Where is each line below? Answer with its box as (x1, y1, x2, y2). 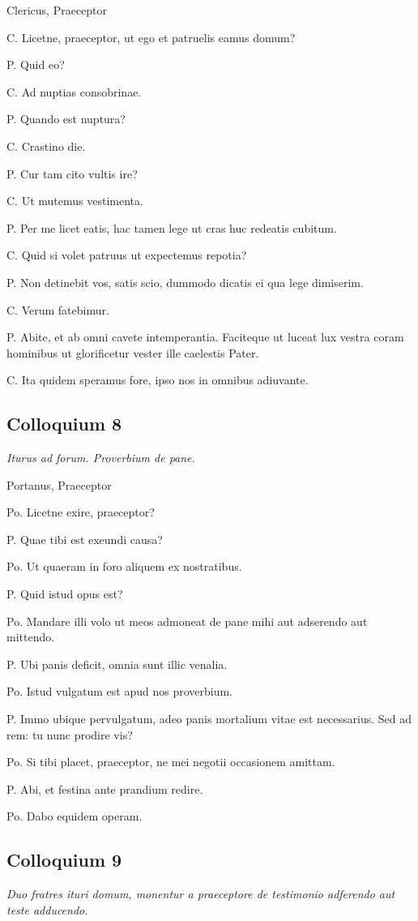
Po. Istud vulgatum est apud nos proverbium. (6, 683, 232, 700)
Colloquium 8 (6, 411, 122, 436)
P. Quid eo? (6, 56, 65, 73)
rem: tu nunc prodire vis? (6, 726, 133, 743)
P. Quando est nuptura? (6, 110, 126, 127)
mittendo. (6, 628, 55, 645)
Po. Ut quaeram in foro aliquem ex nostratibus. (6, 558, 242, 575)
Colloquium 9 (6, 847, 122, 872)
